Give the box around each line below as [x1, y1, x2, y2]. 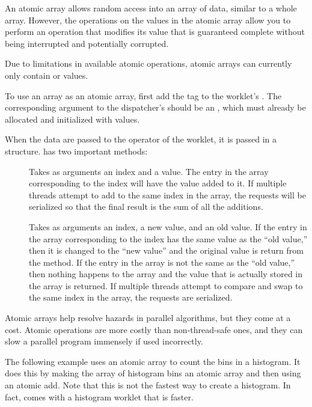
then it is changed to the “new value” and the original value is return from [29, 244, 304, 257]
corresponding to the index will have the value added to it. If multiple [29, 177, 287, 189]
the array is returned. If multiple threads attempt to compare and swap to [29, 279, 303, 292]
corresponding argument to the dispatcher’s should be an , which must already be [5, 101, 306, 114]
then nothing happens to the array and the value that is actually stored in [29, 268, 302, 280]
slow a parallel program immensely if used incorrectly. [5, 335, 203, 347]
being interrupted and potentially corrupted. [5, 37, 169, 49]
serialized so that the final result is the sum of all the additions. [29, 200, 263, 213]
